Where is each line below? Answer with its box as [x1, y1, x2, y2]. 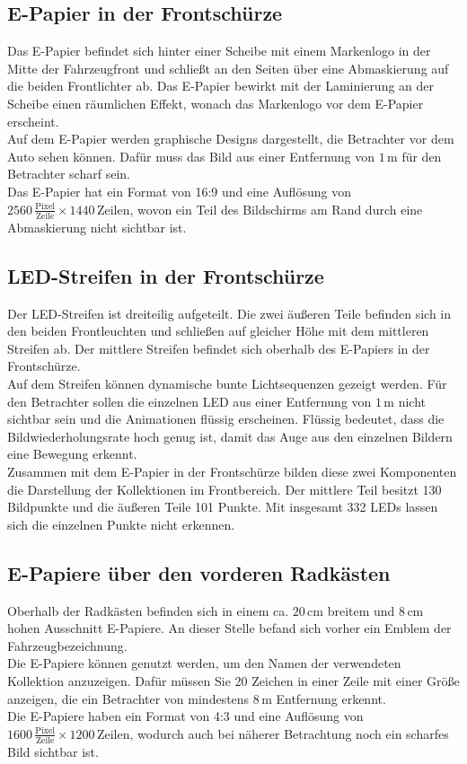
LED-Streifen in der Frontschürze [7, 261, 324, 289]
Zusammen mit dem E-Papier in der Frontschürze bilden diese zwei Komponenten [7, 462, 457, 480]
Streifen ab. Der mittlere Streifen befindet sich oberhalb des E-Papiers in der [7, 338, 430, 357]
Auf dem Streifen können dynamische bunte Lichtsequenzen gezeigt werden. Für [7, 374, 447, 393]
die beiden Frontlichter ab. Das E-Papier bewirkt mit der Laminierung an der [7, 76, 435, 95]
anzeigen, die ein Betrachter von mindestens [7, 689, 250, 707]
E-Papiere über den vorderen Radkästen [7, 558, 391, 586]
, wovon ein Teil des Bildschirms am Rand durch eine [129, 199, 423, 218]
